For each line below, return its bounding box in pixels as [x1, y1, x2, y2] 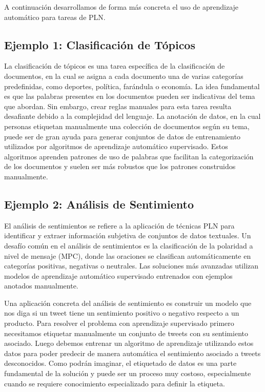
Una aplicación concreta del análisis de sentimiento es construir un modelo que [4, 297, 252, 308]
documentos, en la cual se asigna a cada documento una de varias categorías [4, 70, 243, 81]
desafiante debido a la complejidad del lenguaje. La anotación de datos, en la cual [4, 111, 261, 121]
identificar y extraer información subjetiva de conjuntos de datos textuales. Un [4, 230, 251, 241]
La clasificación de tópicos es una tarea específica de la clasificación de [4, 60, 225, 71]
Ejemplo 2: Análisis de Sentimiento [4, 196, 194, 212]
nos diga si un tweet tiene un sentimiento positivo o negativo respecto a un [4, 307, 239, 318]
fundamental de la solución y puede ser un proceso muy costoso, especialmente [4, 368, 251, 379]
